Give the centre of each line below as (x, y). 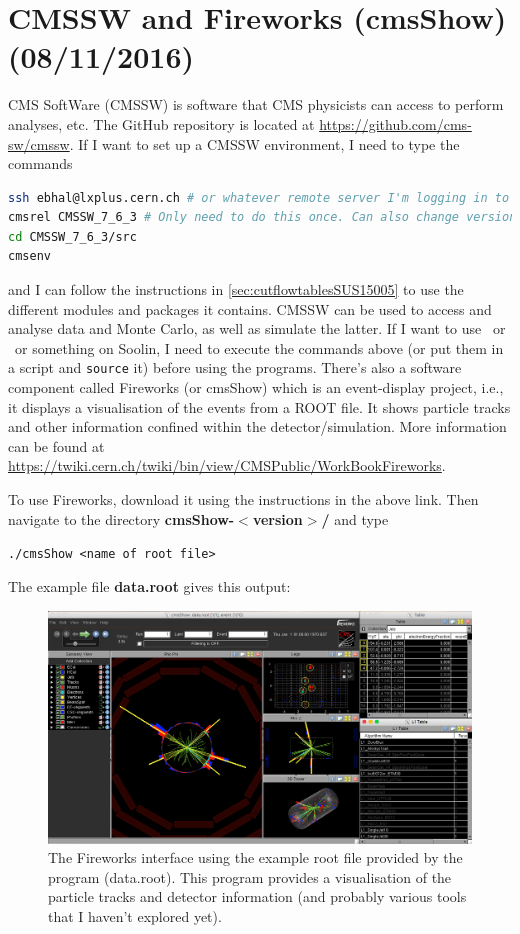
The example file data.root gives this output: (149, 585)
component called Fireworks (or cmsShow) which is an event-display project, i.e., (256, 387)
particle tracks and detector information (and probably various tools (257, 896)
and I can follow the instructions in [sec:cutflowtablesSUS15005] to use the (236, 289)
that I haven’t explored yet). (135, 915)
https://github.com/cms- (395, 123)
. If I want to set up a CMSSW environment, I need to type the (264, 143)
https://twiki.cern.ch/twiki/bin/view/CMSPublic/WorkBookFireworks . (227, 465)
